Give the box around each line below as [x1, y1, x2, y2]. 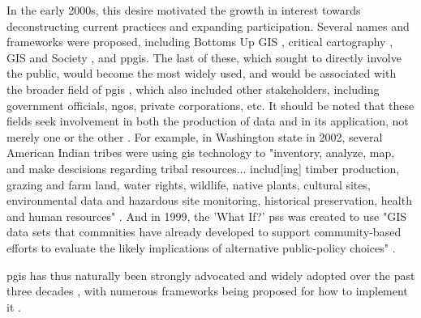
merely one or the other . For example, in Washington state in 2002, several [6, 128, 383, 145]
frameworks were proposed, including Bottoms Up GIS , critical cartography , [6, 33, 393, 50]
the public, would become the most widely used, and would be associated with [6, 65, 397, 82]
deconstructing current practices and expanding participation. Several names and [6, 17, 410, 34]
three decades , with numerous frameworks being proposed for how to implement [6, 282, 408, 299]
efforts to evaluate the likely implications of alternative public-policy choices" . [6, 239, 396, 256]
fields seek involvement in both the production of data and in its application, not [6, 112, 409, 129]
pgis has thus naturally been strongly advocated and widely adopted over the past [6, 266, 415, 283]
